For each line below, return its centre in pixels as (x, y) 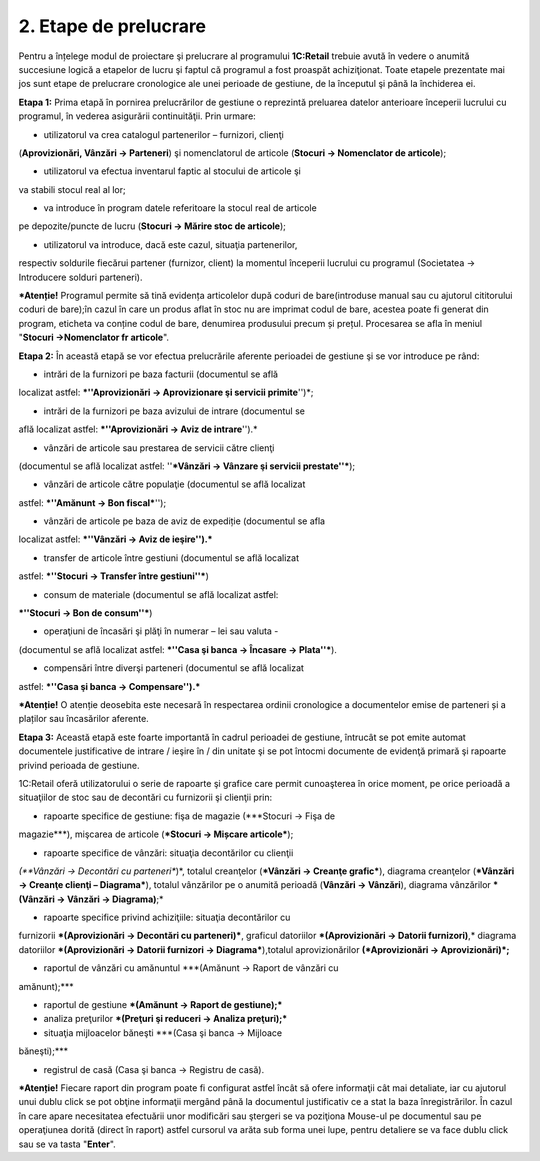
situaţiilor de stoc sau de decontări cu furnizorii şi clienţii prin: (145, 797)
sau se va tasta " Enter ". (67, 1144)
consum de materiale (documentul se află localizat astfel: (161, 594)
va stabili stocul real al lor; (72, 189)
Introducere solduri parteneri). (80, 277)
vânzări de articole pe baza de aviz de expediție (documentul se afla (184, 521)
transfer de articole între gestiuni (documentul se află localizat (171, 557)
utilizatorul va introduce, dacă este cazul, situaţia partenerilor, (170, 244)
